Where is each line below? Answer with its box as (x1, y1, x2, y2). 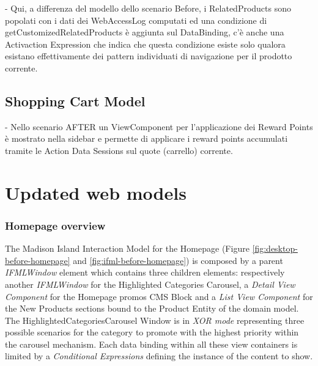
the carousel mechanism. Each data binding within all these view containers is (5, 337, 298, 350)
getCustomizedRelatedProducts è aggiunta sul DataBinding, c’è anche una (5, 26, 284, 38)
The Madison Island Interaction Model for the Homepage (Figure (5, 242, 250, 255)
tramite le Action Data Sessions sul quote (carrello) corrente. (5, 144, 233, 156)
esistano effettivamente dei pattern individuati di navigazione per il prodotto (5, 49, 292, 62)
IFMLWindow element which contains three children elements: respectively (5, 266, 285, 279)
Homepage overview (5, 218, 106, 233)
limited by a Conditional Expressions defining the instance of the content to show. (5, 350, 313, 362)
